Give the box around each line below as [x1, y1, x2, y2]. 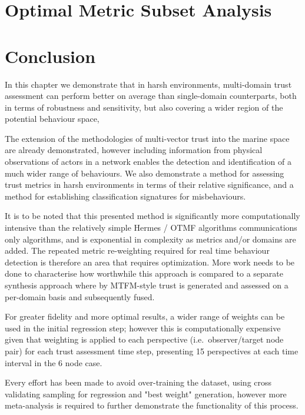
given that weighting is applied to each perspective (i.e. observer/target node [5, 333, 284, 346]
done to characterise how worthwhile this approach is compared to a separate [5, 267, 284, 280]
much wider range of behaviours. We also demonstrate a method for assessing [5, 167, 284, 179]
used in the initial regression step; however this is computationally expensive [5, 321, 281, 334]
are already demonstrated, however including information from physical [5, 144, 263, 156]
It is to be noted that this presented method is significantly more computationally [5, 210, 300, 222]
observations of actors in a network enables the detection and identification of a [5, 155, 291, 168]
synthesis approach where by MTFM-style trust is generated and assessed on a [5, 279, 289, 291]
